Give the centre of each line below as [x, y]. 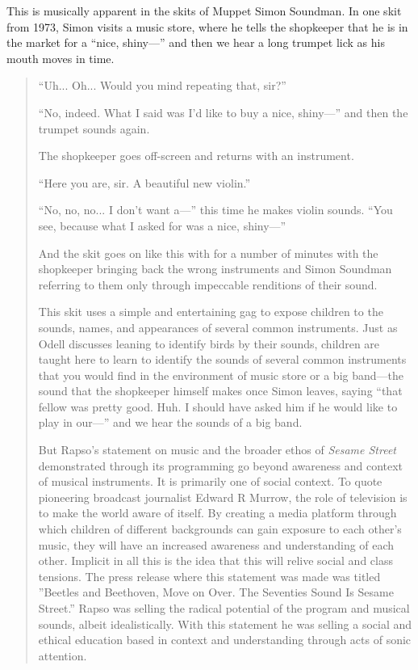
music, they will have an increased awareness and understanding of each [216, 544]
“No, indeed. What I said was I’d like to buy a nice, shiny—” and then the [223, 112]
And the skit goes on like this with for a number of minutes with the [208, 253]
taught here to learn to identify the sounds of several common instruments [222, 359]
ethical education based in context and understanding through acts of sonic [225, 640]
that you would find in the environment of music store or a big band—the [221, 375]
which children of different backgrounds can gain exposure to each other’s [220, 529]
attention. [63, 655]
